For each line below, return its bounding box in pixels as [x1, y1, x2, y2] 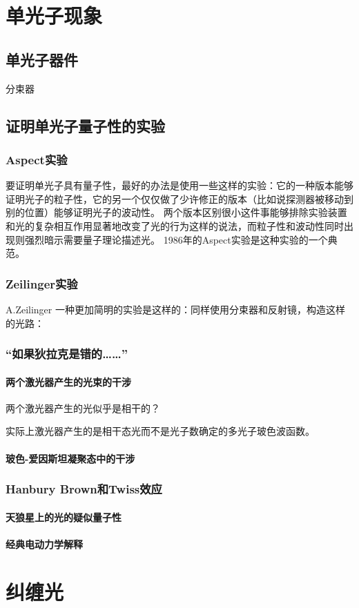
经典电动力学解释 [6, 536, 83, 551]
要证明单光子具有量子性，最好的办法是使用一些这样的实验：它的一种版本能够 [6, 178, 353, 193]
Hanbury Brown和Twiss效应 [6, 480, 162, 498]
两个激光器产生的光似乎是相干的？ [6, 400, 160, 415]
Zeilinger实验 [6, 275, 78, 292]
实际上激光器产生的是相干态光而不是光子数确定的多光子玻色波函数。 [6, 424, 315, 438]
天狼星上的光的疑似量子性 [6, 509, 122, 524]
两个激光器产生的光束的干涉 [6, 374, 131, 389]
